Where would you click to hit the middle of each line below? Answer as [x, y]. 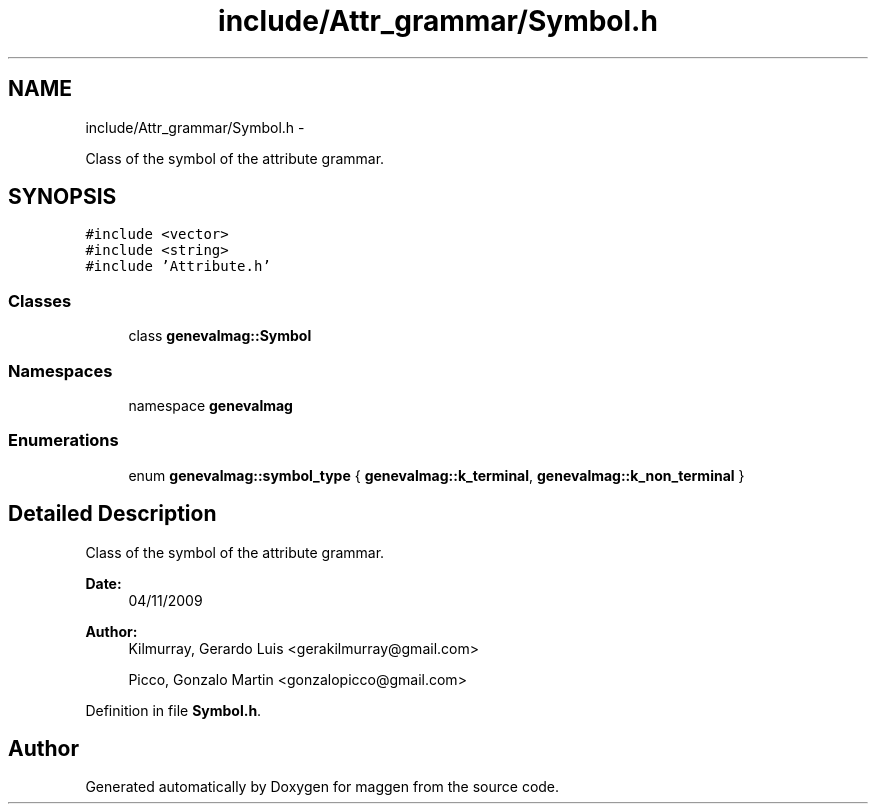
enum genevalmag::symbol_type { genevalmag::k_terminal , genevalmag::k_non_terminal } [436, 475]
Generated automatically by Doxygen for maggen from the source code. [322, 787]
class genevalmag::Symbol [220, 336]
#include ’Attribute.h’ [178, 266]
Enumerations [63, 440]
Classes [40, 300]
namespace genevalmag [210, 405]
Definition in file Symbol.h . [173, 710]
